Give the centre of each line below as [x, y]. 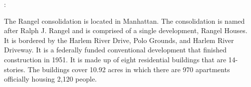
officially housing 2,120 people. [50, 79]
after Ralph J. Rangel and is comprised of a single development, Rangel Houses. [126, 30]
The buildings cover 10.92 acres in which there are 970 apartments [129, 69]
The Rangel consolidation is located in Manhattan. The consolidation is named [125, 21]
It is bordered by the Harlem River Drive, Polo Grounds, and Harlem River [119, 40]
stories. [15, 69]
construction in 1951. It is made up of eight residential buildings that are [115, 59]
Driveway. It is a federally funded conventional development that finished [115, 50]
